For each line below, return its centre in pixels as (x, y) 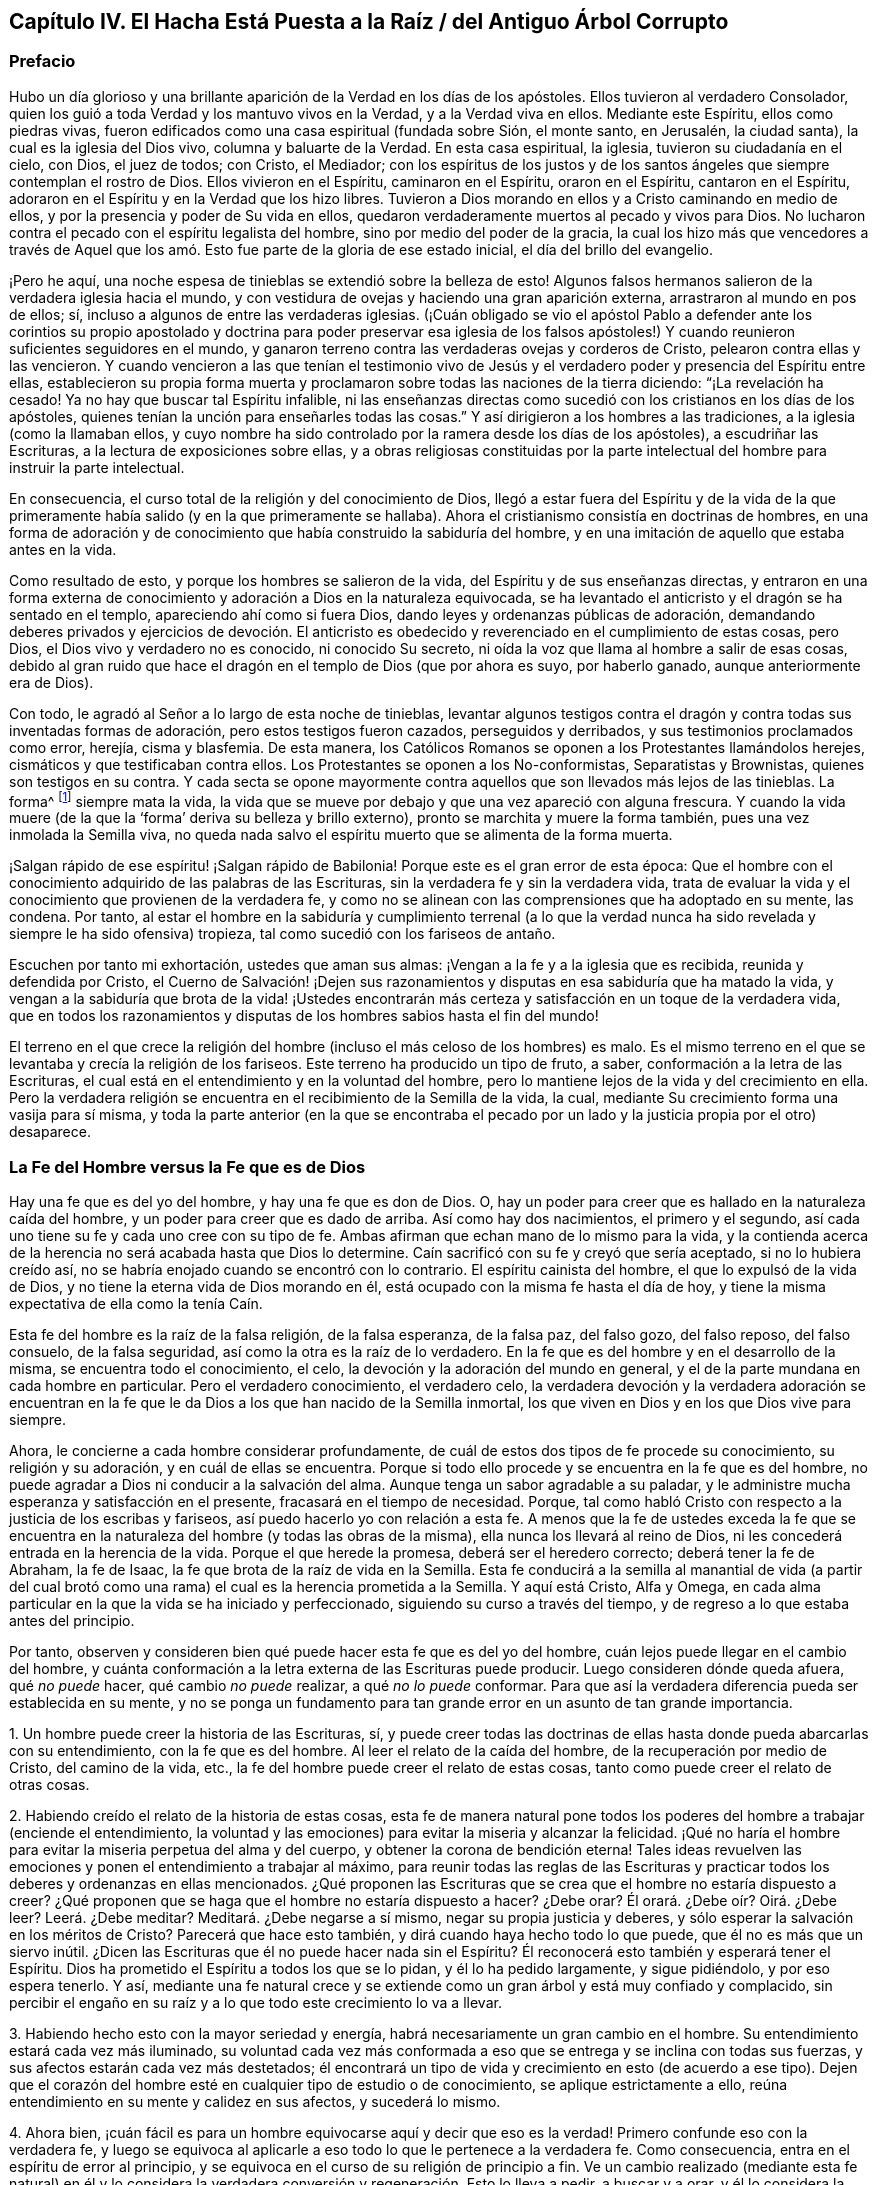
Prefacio (42, 61)
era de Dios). (51, 682)
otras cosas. (49, 1785)
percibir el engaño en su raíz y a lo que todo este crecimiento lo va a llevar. (255, 2003)
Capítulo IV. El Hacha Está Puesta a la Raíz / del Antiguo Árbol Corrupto (369, 21)
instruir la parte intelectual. (97, 467)
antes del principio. (72, 1621)
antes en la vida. (63, 549)
